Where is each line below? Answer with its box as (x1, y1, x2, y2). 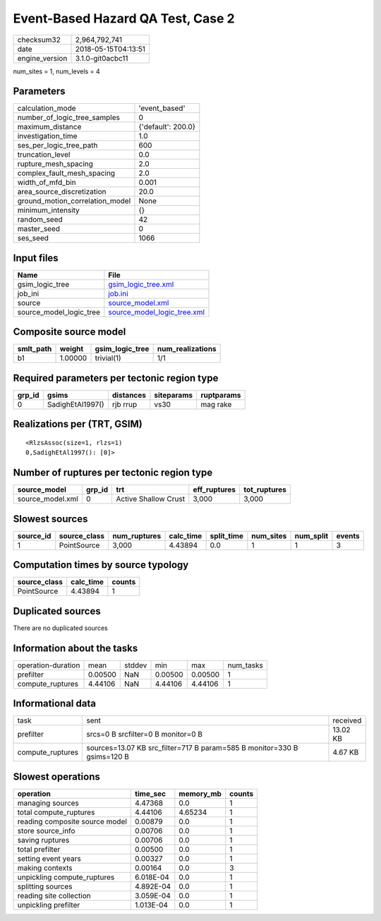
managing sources (17, 798, 79, 808)
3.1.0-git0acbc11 (75, 53, 128, 63)
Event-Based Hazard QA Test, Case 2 (13, 11, 236, 26)
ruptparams (200, 391, 241, 400)
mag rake (200, 400, 232, 409)
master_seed (17, 224, 60, 234)
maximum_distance (17, 122, 82, 132)
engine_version (17, 53, 68, 63)
